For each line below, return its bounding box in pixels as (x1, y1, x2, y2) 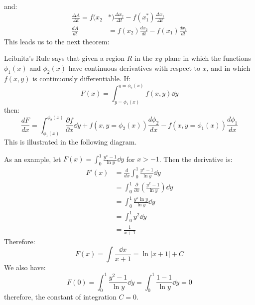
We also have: (4, 262, 46, 273)
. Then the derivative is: (159, 153, 233, 164)
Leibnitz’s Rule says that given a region (4, 53, 125, 63)
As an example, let (4, 153, 61, 164)
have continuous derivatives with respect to (68, 62, 200, 73)
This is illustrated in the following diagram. (4, 137, 137, 147)
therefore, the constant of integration (4, 292, 117, 302)
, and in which (206, 62, 251, 73)
